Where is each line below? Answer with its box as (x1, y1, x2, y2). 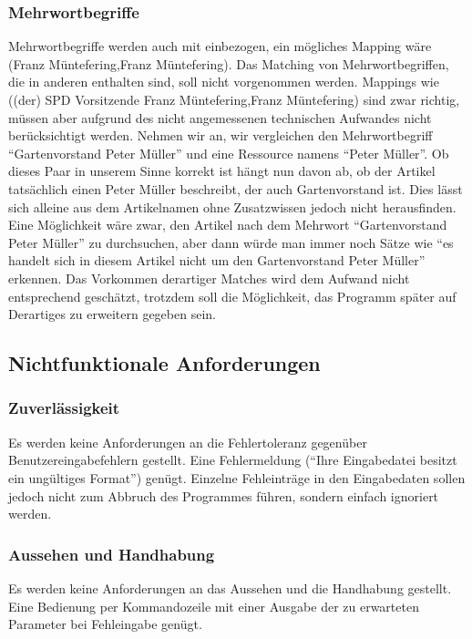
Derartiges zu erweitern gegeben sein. (8, 304, 216, 324)
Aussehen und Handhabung (8, 542, 215, 565)
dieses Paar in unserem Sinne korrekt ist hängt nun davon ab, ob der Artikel (8, 161, 436, 180)
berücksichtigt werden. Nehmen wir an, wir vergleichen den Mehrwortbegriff (8, 126, 433, 145)
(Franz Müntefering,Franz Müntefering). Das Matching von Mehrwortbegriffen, (8, 54, 449, 73)
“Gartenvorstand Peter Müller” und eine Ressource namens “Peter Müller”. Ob (8, 143, 449, 162)
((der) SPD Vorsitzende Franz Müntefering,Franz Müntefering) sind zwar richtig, (8, 90, 460, 108)
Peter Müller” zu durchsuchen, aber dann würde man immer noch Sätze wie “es (8, 232, 454, 252)
